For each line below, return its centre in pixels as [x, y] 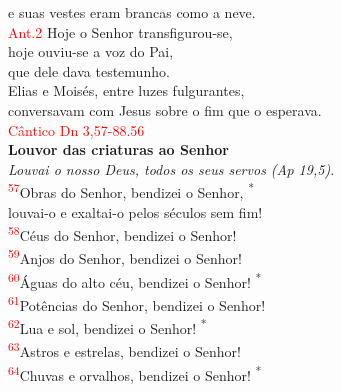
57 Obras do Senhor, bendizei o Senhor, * [131, 190]
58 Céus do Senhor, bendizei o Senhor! [122, 233]
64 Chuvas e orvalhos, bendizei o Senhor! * [135, 373]
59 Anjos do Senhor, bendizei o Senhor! [125, 257]
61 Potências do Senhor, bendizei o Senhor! [137, 303]
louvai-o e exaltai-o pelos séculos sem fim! [135, 211]
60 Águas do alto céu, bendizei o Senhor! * [135, 280]
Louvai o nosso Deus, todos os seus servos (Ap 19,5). [171, 168]
